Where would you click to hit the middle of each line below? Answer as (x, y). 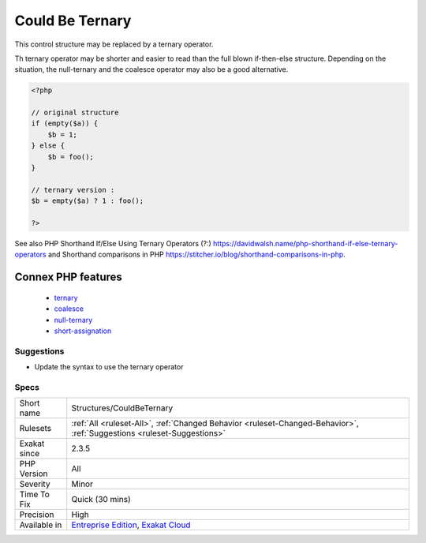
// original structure (75, 113)
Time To (35, 495)
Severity (35, 484)
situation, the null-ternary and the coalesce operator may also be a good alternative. (151, 69)
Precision (37, 515)
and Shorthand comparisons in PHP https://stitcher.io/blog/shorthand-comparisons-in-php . (197, 255)
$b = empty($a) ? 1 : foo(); (88, 201)
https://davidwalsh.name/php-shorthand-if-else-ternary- (306, 243)
